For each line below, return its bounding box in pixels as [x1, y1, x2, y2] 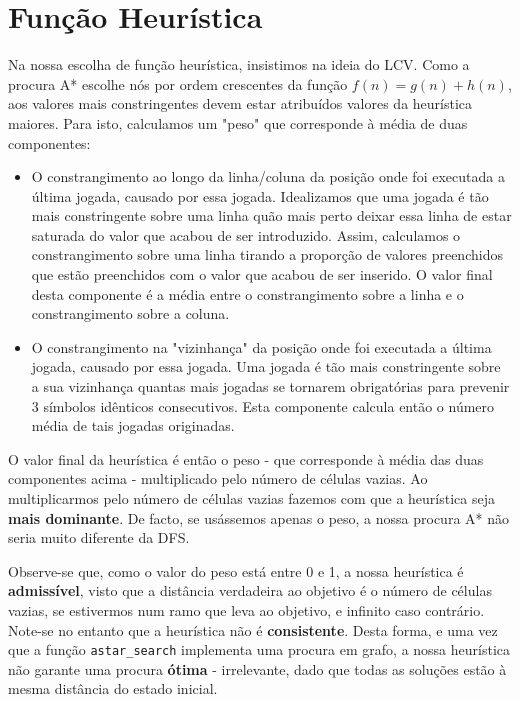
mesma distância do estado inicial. [8, 678, 218, 699]
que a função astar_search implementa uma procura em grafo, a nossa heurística [8, 639, 511, 660]
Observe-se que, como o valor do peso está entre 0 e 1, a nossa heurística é [8, 560, 464, 581]
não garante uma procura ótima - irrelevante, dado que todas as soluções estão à [8, 658, 507, 679]
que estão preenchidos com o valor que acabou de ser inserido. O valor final [31, 264, 493, 285]
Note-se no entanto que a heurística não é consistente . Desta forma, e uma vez [8, 619, 498, 640]
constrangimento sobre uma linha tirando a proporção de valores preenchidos [31, 244, 503, 265]
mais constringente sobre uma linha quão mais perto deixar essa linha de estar [31, 205, 512, 226]
